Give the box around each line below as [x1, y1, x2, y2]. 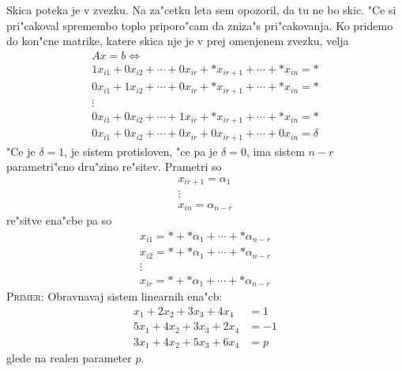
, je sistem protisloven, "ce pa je [64, 142, 218, 159]
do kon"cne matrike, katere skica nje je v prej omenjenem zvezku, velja [6, 32, 349, 49]
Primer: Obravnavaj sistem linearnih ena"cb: [6, 288, 223, 305]
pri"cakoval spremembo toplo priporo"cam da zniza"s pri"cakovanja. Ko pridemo [6, 17, 393, 33]
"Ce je [6, 142, 36, 159]
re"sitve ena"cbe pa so [6, 211, 112, 228]
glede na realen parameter [6, 350, 132, 366]
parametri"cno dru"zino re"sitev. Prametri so [6, 158, 222, 175]
